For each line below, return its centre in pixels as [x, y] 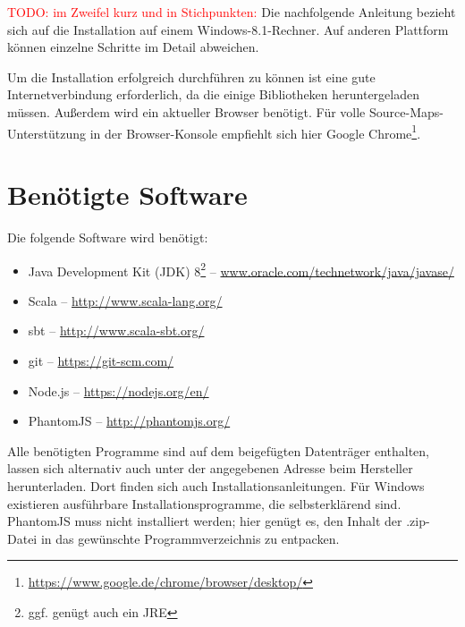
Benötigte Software [127, 194]
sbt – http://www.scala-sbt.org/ [116, 330]
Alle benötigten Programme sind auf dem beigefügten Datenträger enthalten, [218, 450]
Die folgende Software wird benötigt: [108, 237]
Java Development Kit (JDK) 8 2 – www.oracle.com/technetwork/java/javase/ [241, 269]
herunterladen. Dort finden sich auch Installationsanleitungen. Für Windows [216, 485]
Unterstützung [47, 133]
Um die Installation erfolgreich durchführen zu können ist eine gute [191, 76]
